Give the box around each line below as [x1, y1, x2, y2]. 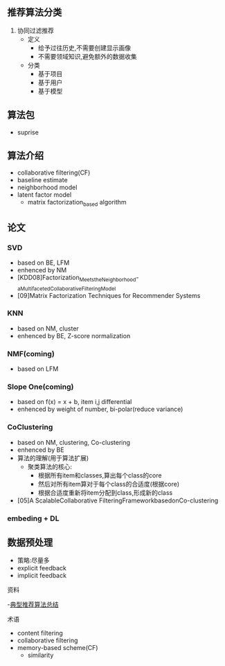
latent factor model [17, 191, 72, 199]
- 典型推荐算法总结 [7, 600, 59, 608]
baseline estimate [17, 176, 68, 184]
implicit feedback [17, 571, 67, 580]
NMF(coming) [7, 349, 55, 358]
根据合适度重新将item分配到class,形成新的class [37, 488, 173, 497]
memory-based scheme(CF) [17, 644, 98, 652]
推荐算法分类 [7, 6, 62, 19]
